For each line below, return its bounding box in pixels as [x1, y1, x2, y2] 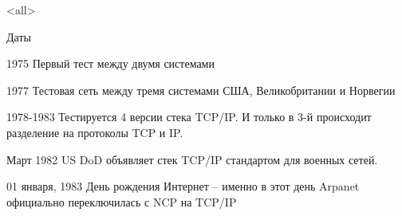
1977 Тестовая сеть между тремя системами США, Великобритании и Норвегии [6, 81, 396, 98]
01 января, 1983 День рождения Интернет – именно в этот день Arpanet [6, 178, 360, 194]
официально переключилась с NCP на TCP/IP [6, 193, 237, 210]
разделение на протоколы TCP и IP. [6, 124, 183, 140]
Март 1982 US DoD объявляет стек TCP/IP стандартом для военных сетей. [6, 151, 378, 167]
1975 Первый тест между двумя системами [6, 55, 215, 72]
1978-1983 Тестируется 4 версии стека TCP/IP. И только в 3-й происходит [6, 108, 372, 125]
